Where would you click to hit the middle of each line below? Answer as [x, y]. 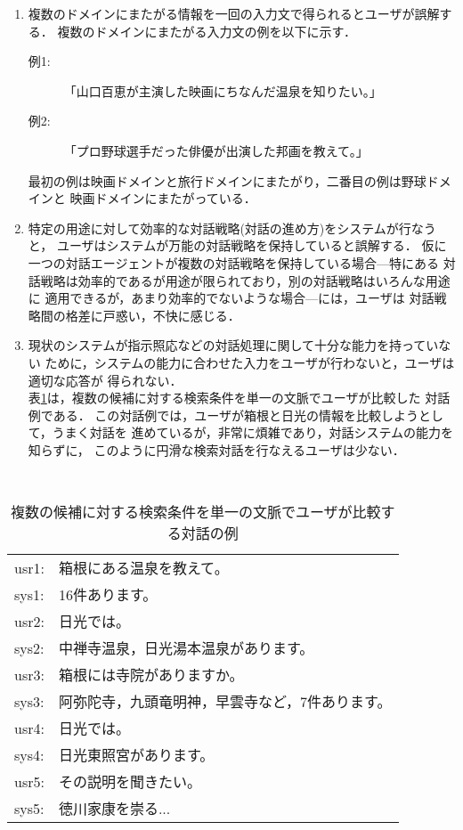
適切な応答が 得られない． [105, 380]
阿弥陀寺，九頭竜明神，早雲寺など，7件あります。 [225, 702]
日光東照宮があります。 [136, 755]
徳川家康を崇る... [114, 809]
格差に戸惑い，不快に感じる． [153, 315]
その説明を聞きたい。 [130, 782]
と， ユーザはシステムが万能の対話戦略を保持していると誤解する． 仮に [237, 245]
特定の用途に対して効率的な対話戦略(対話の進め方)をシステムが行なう [232, 228]
